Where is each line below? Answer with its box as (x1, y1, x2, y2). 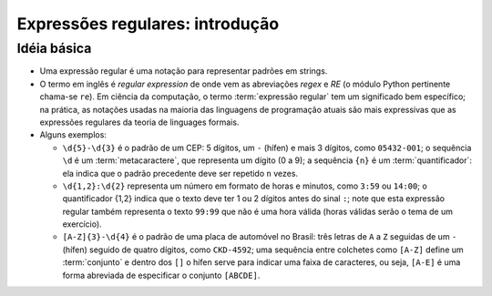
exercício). (62, 219, 102, 230)
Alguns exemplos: (39, 129, 107, 140)
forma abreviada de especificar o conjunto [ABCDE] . (62, 270, 261, 281)
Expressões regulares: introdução (16, 14, 280, 34)
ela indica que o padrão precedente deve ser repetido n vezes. (62, 168, 299, 179)
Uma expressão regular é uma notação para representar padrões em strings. (39, 66, 328, 77)
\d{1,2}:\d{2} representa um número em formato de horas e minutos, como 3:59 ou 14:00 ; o (62, 180, 427, 191)
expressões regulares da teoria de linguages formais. (39, 117, 240, 128)
